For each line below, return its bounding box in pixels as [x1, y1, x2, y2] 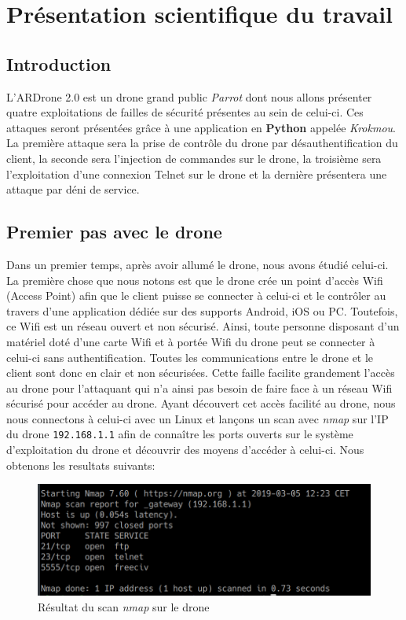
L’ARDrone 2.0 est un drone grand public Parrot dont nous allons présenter [6, 88, 372, 105]
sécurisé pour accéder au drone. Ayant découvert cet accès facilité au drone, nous [6, 395, 396, 411]
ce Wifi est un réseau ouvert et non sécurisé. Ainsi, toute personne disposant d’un [6, 318, 400, 334]
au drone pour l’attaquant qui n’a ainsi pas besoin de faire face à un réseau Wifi [6, 379, 393, 396]
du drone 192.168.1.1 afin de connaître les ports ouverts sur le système [6, 426, 353, 442]
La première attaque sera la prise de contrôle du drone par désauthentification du [6, 135, 398, 151]
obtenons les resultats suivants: [6, 456, 155, 473]
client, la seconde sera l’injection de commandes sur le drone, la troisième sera [6, 149, 382, 166]
